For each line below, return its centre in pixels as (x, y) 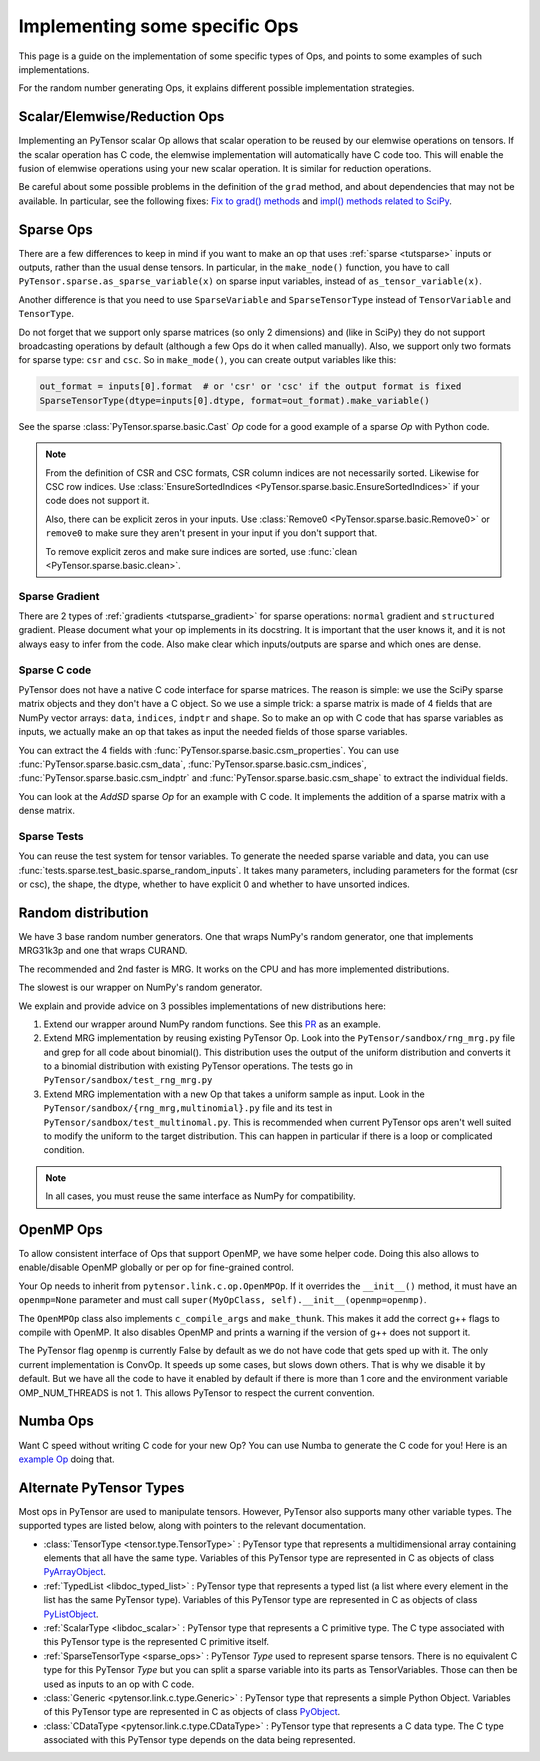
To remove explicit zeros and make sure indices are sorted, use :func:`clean (201, 551)
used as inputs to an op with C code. (119, 1684)
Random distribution (83, 912)
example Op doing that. (66, 1459)
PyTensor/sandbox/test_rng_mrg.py (128, 1080)
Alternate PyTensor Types (101, 1487)
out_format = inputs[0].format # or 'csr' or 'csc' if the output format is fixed (250, 386)
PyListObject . (71, 1614)
